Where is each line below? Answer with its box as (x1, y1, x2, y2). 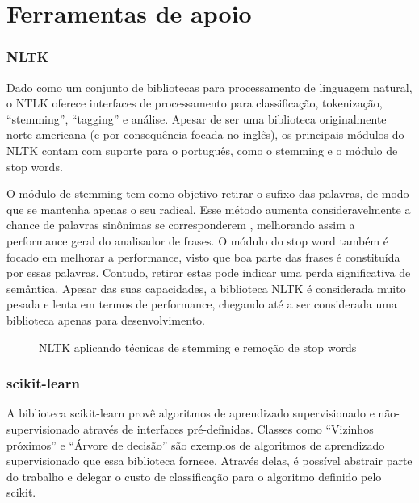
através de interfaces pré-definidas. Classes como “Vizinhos (83, 420, 374, 437)
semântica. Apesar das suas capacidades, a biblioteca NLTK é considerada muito (6, 279, 406, 296)
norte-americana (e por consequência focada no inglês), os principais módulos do (6, 126, 404, 143)
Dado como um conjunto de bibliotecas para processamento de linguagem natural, (6, 78, 413, 95)
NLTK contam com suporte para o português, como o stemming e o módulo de (6, 141, 398, 158)
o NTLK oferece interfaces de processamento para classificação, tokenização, (6, 94, 383, 111)
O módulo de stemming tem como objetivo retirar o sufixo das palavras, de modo (6, 185, 409, 202)
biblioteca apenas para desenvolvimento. (6, 311, 205, 328)
